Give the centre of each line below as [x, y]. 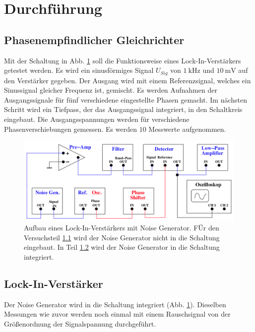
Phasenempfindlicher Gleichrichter [94, 39]
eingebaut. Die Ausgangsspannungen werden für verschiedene [97, 119]
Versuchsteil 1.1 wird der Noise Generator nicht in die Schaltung [122, 237]
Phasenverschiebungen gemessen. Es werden [70, 129]
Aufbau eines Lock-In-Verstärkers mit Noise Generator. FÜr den [122, 228]
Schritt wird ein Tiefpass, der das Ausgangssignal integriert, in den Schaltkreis [123, 109]
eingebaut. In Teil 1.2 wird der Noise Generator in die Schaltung [122, 247]
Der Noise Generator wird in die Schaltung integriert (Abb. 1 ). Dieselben [115, 304]
